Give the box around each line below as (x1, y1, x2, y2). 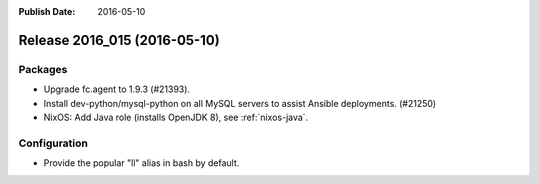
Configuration (18, 136, 89, 150)
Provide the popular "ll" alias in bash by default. (43, 157, 240, 169)
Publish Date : (18, 6, 76, 17)
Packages (18, 62, 68, 76)
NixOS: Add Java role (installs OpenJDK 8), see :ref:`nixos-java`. (43, 111, 309, 123)
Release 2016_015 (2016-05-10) (18, 31, 220, 49)
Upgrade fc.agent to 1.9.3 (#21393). (43, 83, 190, 95)
